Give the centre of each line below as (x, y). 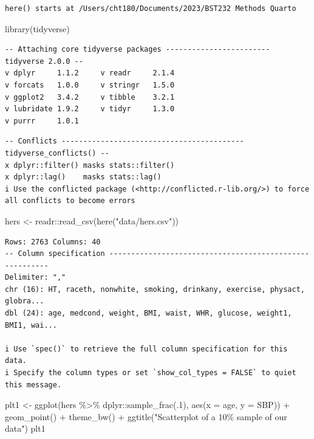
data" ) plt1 (25, 428)
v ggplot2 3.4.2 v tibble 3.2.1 (90, 97)
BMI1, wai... (31, 325)
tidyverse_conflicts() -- (57, 153)
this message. (33, 385)
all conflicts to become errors (70, 201)
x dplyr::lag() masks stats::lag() (83, 177)
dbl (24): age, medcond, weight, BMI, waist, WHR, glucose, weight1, (148, 313)
